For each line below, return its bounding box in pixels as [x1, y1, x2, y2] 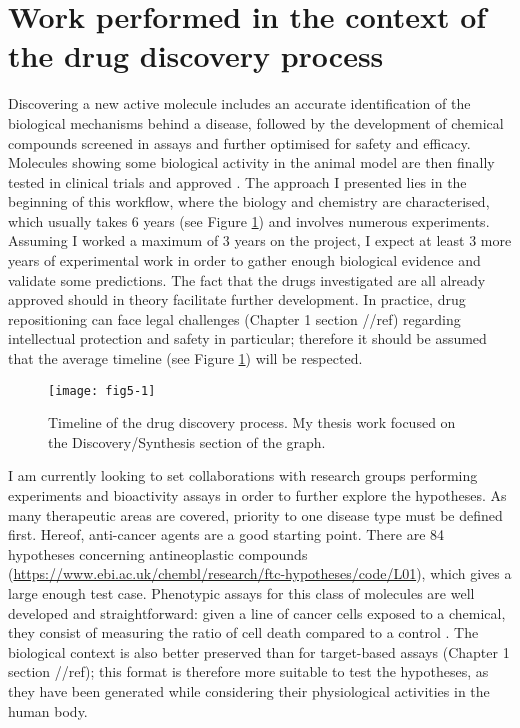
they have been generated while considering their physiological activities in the [8, 681, 490, 701]
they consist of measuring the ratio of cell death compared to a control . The [8, 622, 479, 643]
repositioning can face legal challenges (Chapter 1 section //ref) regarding [8, 308, 461, 329]
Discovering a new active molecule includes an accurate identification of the [8, 93, 471, 114]
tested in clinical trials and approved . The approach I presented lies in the [8, 171, 467, 192]
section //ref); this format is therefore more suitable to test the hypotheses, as [8, 661, 489, 682]
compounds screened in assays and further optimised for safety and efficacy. [8, 132, 471, 153]
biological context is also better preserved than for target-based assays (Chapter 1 [8, 641, 510, 662]
